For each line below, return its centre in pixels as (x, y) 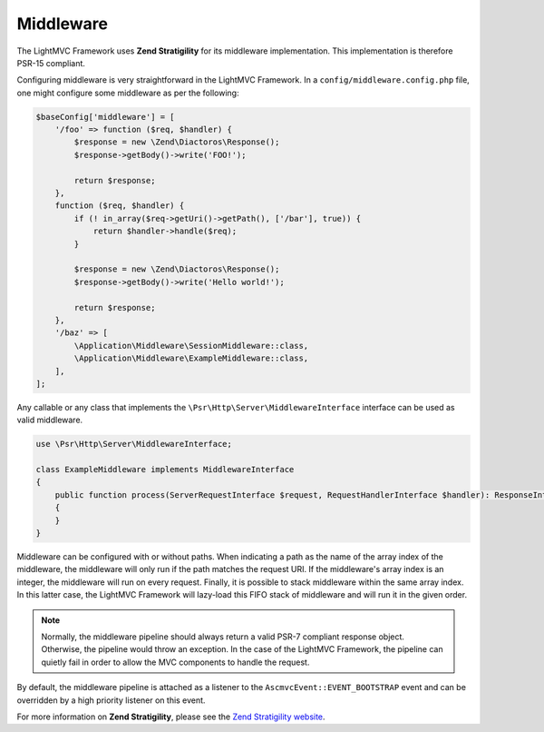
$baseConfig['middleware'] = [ (106, 117)
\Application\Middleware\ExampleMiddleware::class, (191, 358)
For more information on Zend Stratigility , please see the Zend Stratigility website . (171, 717)
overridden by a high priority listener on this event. (111, 700)
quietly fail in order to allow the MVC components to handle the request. (175, 662)
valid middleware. (50, 420)
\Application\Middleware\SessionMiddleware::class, (191, 346)
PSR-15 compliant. (51, 63)
